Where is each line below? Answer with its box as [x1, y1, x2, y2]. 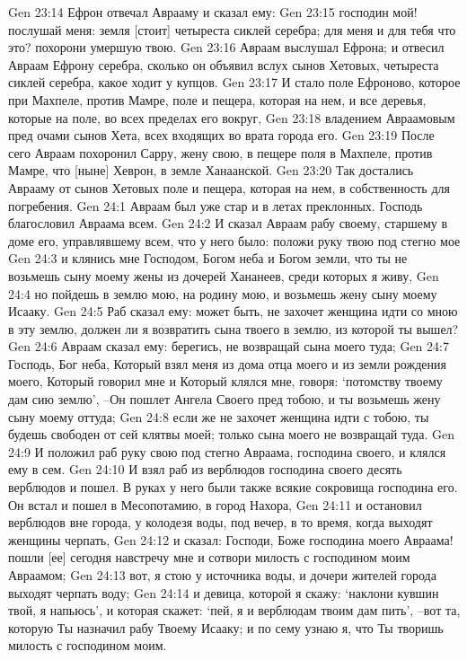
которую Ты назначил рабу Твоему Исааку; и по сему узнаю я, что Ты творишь [8, 618, 444, 637]
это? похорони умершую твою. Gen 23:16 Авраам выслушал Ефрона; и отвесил [8, 38, 445, 57]
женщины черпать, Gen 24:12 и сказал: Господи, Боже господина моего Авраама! [8, 530, 454, 549]
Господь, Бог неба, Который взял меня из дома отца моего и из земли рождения [8, 354, 446, 373]
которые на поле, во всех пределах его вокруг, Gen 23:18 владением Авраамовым [8, 108, 455, 127]
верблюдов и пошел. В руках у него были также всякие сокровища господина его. [8, 478, 458, 497]
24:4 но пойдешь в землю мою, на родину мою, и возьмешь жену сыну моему [8, 284, 437, 303]
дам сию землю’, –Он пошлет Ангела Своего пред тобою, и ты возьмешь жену [8, 390, 441, 409]
